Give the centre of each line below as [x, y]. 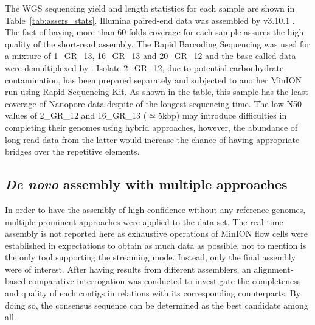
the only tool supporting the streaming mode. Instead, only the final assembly [151, 257]
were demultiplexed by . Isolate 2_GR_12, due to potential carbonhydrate [144, 67]
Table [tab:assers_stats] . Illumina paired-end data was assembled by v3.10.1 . [150, 20]
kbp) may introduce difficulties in [224, 115]
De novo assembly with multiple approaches [146, 184]
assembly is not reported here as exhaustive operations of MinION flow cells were [157, 233]
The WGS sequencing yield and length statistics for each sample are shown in [150, 8]
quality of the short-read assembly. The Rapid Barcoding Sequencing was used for [157, 44]
